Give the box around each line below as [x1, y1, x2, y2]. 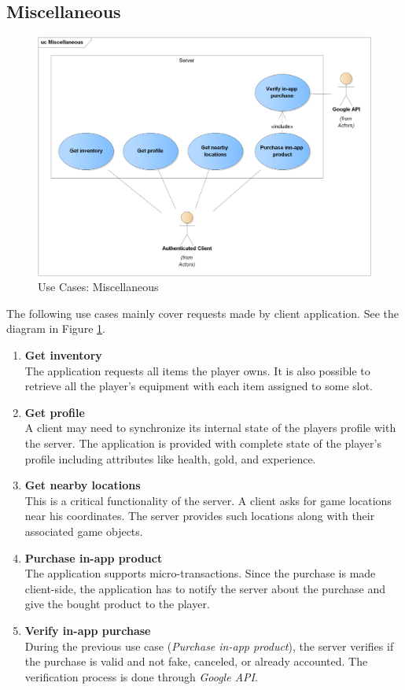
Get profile [24, 404, 85, 420]
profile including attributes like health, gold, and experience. [24, 450, 316, 467]
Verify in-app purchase [24, 622, 151, 638]
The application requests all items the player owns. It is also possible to [24, 362, 370, 378]
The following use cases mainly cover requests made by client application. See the [6, 304, 399, 321]
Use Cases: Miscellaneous [38, 279, 159, 295]
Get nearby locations [24, 477, 141, 493]
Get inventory [24, 347, 102, 363]
